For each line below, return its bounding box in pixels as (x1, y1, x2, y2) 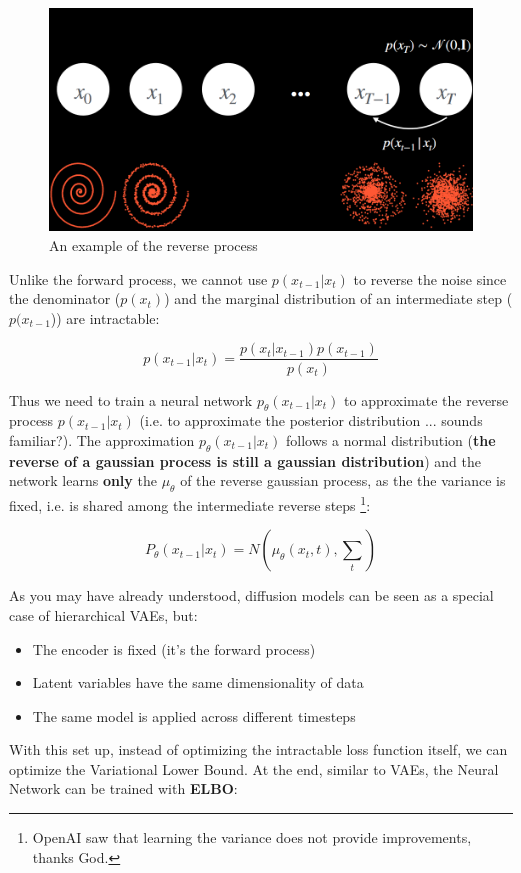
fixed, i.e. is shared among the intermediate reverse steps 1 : (9, 492, 371, 515)
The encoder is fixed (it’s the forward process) (32, 638, 316, 659)
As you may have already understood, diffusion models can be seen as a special (9, 585, 494, 606)
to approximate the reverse (344, 389, 509, 410)
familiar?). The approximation (9, 429, 195, 450)
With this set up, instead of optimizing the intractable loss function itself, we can (9, 739, 508, 760)
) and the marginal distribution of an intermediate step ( (164, 288, 513, 309)
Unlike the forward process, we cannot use (9, 268, 268, 289)
